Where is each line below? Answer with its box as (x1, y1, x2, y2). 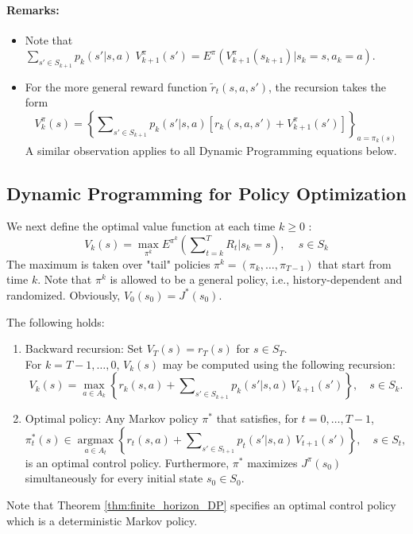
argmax (77, 434, 114, 446)
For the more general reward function (25, 78, 207, 95)
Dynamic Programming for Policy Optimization (6, 180, 407, 205)
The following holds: (6, 313, 105, 330)
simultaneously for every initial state (25, 470, 203, 486)
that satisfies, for (216, 410, 299, 427)
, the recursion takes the (268, 78, 387, 95)
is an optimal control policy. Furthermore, (25, 454, 230, 470)
